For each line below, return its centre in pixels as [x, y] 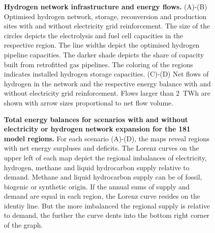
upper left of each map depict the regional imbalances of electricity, [106, 157]
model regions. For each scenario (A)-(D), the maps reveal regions [107, 138]
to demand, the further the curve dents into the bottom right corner [107, 215]
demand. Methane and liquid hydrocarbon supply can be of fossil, [103, 177]
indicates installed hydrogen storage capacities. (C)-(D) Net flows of [106, 74]
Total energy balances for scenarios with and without [96, 119]
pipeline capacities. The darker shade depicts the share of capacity [104, 54]
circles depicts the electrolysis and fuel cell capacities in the [93, 35]
